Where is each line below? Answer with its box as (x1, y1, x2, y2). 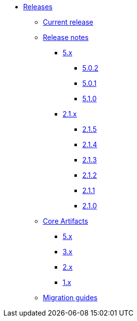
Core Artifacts (43, 217, 88, 225)
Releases (23, 2, 53, 11)
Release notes (43, 33, 89, 41)
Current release (43, 18, 94, 26)
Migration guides (43, 293, 98, 302)
